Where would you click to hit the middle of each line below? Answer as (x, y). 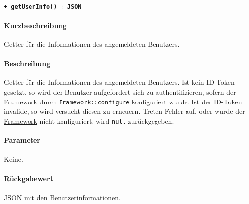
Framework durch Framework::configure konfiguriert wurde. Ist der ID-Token (123, 101)
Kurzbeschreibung (35, 25)
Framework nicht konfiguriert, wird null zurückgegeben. (89, 120)
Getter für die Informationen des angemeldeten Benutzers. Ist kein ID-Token (119, 82)
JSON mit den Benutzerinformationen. (62, 197)
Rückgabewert (29, 178)
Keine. (14, 159)
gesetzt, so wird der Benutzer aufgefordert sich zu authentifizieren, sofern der (120, 92)
